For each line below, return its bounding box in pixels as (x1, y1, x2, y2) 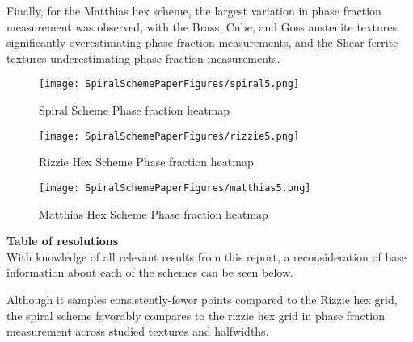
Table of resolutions (6, 232, 119, 249)
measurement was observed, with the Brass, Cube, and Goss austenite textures (6, 18, 397, 35)
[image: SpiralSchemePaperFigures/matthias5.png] (39, 181, 311, 194)
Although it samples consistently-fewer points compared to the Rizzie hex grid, (6, 290, 398, 307)
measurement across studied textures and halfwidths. (6, 323, 269, 340)
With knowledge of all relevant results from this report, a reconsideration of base (6, 248, 407, 265)
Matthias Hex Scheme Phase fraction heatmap (39, 205, 268, 222)
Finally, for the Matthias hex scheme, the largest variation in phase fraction (6, 2, 381, 19)
